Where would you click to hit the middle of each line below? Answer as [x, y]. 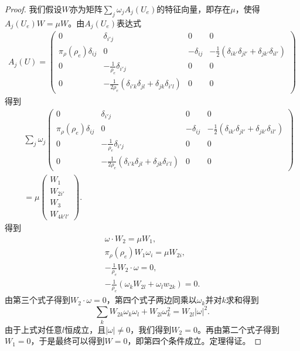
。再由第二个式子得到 [238, 329]
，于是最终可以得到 [68, 341]
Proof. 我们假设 [33, 9]
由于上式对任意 [33, 329]
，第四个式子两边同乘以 [151, 300]
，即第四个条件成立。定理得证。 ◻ [195, 341]
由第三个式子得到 [37, 300]
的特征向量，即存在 [194, 9]
